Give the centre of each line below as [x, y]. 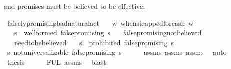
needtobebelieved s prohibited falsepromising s [94, 42]
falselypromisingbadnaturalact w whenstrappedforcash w [100, 23]
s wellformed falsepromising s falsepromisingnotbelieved [108, 33]
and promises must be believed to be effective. [75, 6]
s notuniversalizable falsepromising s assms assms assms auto [117, 52]
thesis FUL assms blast [57, 62]
